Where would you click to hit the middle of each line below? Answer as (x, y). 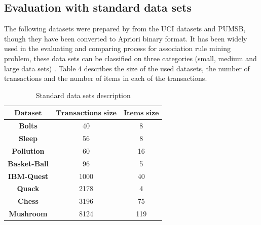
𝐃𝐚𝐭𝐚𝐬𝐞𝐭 (28, 114)
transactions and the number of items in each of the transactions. (106, 78)
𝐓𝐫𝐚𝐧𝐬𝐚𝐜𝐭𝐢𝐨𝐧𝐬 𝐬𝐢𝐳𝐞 (86, 114)
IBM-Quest (28, 176)
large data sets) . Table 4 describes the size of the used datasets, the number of (127, 68)
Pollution (28, 150)
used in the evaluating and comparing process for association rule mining (118, 48)
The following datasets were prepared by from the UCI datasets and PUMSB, (125, 29)
